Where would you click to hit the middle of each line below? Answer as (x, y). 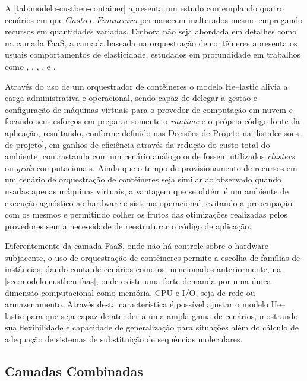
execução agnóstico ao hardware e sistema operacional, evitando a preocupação (148, 202)
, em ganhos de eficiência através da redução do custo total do (157, 144)
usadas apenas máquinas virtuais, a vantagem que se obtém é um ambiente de (147, 190)
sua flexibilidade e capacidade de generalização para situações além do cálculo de (152, 327)
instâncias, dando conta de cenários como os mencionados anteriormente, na (143, 269)
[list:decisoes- (278, 132)
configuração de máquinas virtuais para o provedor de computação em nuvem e (149, 109)
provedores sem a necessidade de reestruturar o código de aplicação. (128, 226)
